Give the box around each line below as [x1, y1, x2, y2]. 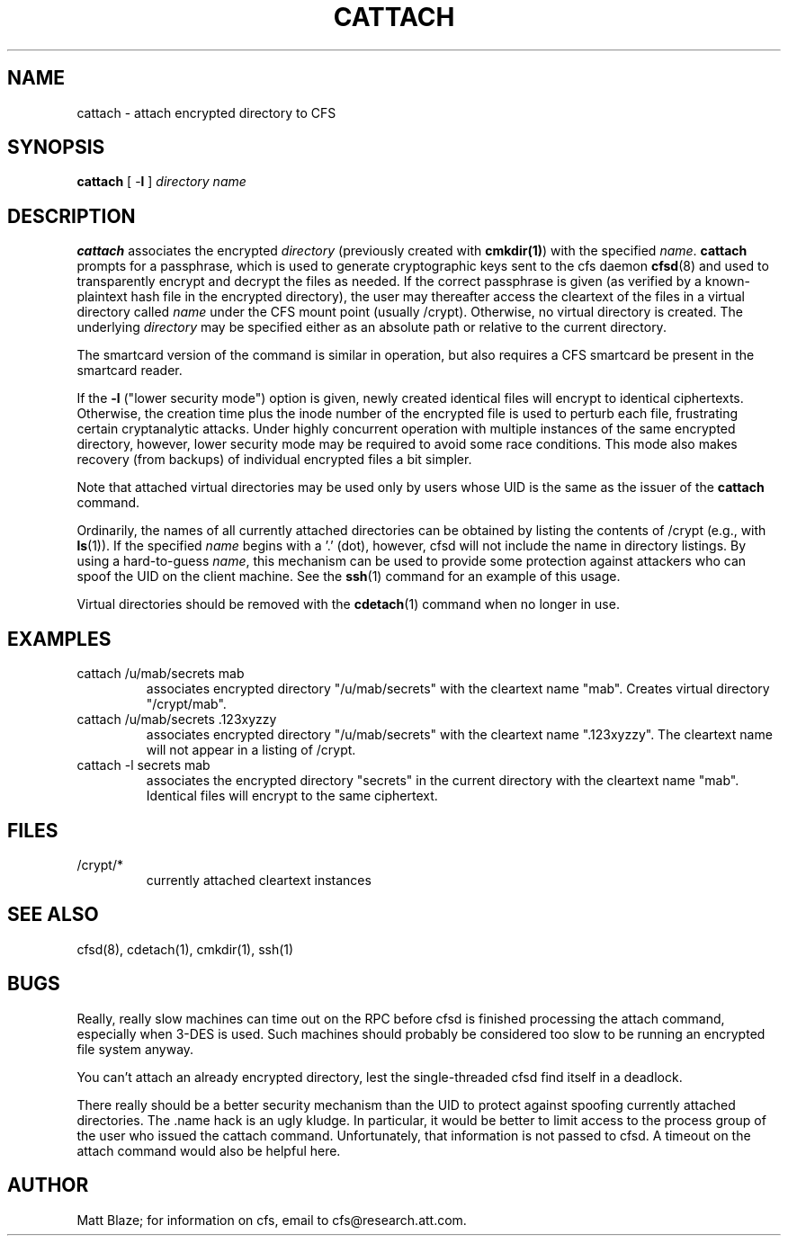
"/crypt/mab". [146, 696, 227, 712]
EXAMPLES [7, 627, 112, 650]
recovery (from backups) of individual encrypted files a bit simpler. [76, 452, 472, 468]
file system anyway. [76, 1041, 194, 1057]
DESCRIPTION [7, 204, 136, 228]
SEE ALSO [7, 903, 99, 926]
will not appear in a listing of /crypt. [146, 742, 356, 758]
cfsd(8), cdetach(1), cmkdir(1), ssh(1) [76, 941, 294, 957]
